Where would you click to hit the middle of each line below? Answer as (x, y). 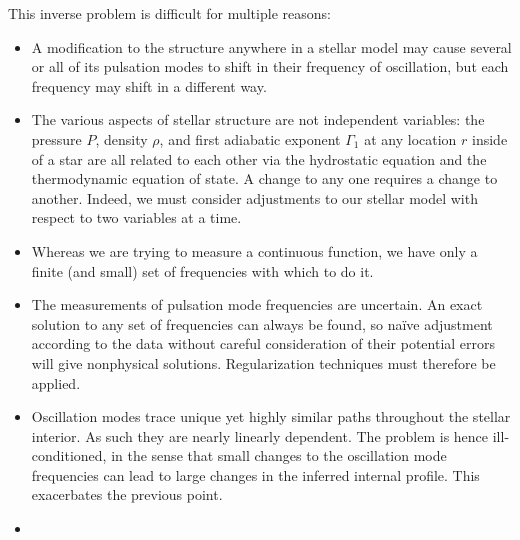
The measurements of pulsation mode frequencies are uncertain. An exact (257, 304)
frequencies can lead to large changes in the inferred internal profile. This (255, 474)
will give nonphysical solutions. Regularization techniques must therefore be (263, 362)
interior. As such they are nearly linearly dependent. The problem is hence (260, 435)
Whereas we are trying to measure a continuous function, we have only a (254, 250)
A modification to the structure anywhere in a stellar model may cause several (271, 46)
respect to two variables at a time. (136, 217)
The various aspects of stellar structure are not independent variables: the (258, 119)
